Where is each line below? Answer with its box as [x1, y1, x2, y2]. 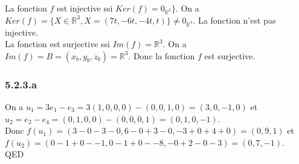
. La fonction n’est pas [193, 13, 276, 26]
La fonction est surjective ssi [5, 38, 110, 50]
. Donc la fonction [128, 49, 195, 62]
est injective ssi [57, 2, 113, 14]
